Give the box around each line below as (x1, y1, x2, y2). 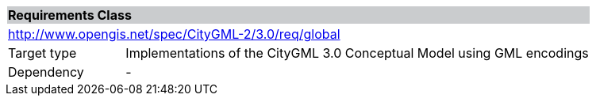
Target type (8, 45, 77, 61)
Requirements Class (8, 7, 132, 23)
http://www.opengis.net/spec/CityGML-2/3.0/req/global (8, 26, 340, 42)
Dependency (8, 64, 84, 80)
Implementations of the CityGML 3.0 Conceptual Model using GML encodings (125, 45, 589, 61)
